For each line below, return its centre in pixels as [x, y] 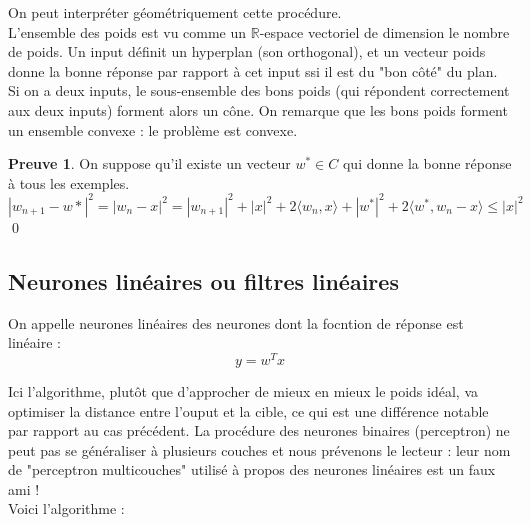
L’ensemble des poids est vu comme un [127, 31]
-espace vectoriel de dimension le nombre [384, 31]
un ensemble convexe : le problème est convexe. [153, 129]
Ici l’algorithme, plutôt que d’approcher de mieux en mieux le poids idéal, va [243, 390]
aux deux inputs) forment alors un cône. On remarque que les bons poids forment [258, 109]
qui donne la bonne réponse [427, 163]
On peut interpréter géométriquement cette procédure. [175, 12]
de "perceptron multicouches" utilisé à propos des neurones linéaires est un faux [252, 469]
